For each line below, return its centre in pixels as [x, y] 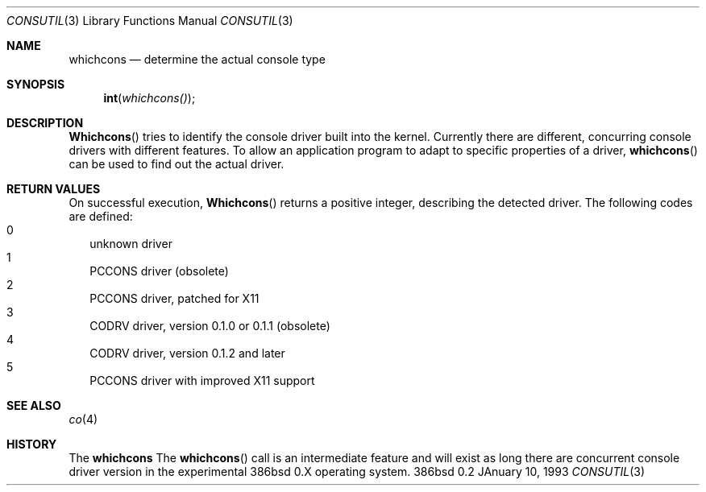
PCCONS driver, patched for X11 [174, 298]
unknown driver [131, 244]
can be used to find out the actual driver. [176, 164]
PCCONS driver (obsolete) [159, 271]
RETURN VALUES [54, 189]
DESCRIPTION [45, 123]
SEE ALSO [34, 405]
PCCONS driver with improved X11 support [202, 380]
